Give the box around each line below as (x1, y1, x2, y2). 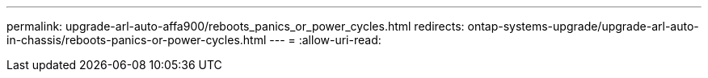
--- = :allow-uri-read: (269, 33, 381, 47)
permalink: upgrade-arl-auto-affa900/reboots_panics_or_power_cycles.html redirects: (6, 19, 465, 33)
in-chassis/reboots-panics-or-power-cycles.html (6, 33, 267, 47)
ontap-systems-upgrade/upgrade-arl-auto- (467, 19, 699, 33)
